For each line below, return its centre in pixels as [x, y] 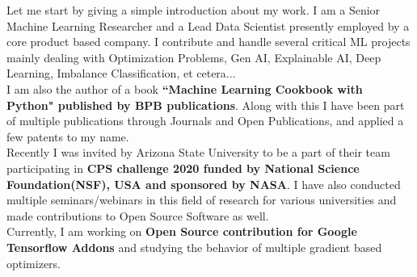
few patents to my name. [68, 136]
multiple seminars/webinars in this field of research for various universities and [202, 200]
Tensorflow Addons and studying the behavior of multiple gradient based [194, 247]
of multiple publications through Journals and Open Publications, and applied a [205, 121]
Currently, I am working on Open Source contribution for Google [182, 231]
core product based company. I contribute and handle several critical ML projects [208, 42]
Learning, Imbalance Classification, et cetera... [121, 73]
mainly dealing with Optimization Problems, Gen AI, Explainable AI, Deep [194, 57]
